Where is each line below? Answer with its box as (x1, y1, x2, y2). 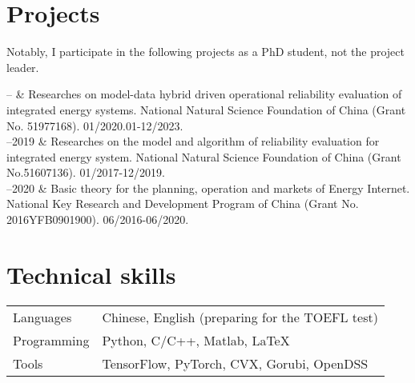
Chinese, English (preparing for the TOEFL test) (102, 307, 378, 326)
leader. (6, 58, 39, 75)
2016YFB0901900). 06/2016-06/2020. (6, 211, 189, 228)
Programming (13, 330, 90, 349)
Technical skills (6, 257, 176, 290)
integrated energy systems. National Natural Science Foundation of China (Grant (6, 101, 406, 118)
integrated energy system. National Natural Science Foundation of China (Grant (6, 148, 401, 165)
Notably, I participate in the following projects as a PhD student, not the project (6, 43, 405, 60)
